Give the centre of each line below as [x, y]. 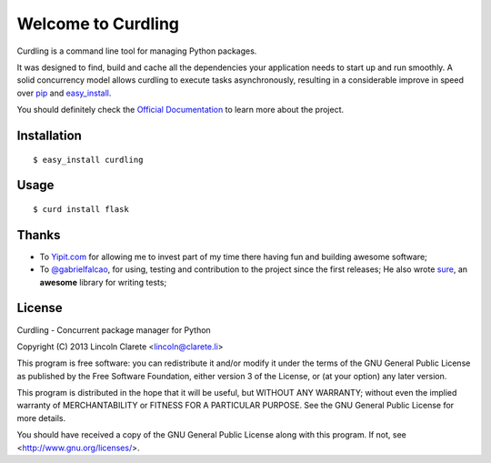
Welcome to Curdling [98, 24]
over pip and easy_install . [64, 93]
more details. [41, 418]
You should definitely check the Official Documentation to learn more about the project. [180, 110]
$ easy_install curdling [88, 160]
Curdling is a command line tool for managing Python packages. [137, 51]
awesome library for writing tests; [103, 282]
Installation [49, 135]
